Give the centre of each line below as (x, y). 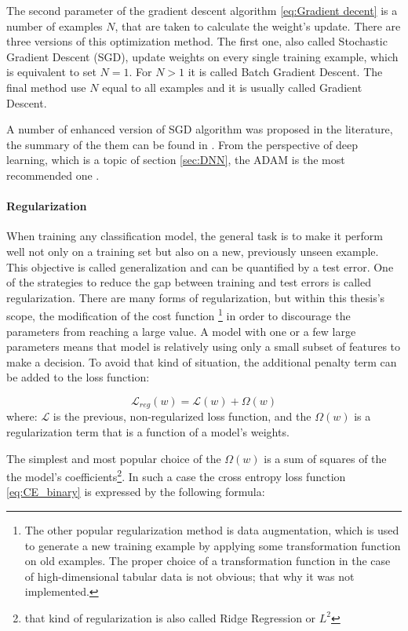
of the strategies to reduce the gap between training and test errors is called (189, 282)
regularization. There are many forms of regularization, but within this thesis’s (196, 297)
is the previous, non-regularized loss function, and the (182, 416)
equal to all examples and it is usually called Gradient (232, 87)
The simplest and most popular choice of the (114, 458)
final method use (46, 87)
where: (22, 416)
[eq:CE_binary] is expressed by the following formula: (136, 492)
